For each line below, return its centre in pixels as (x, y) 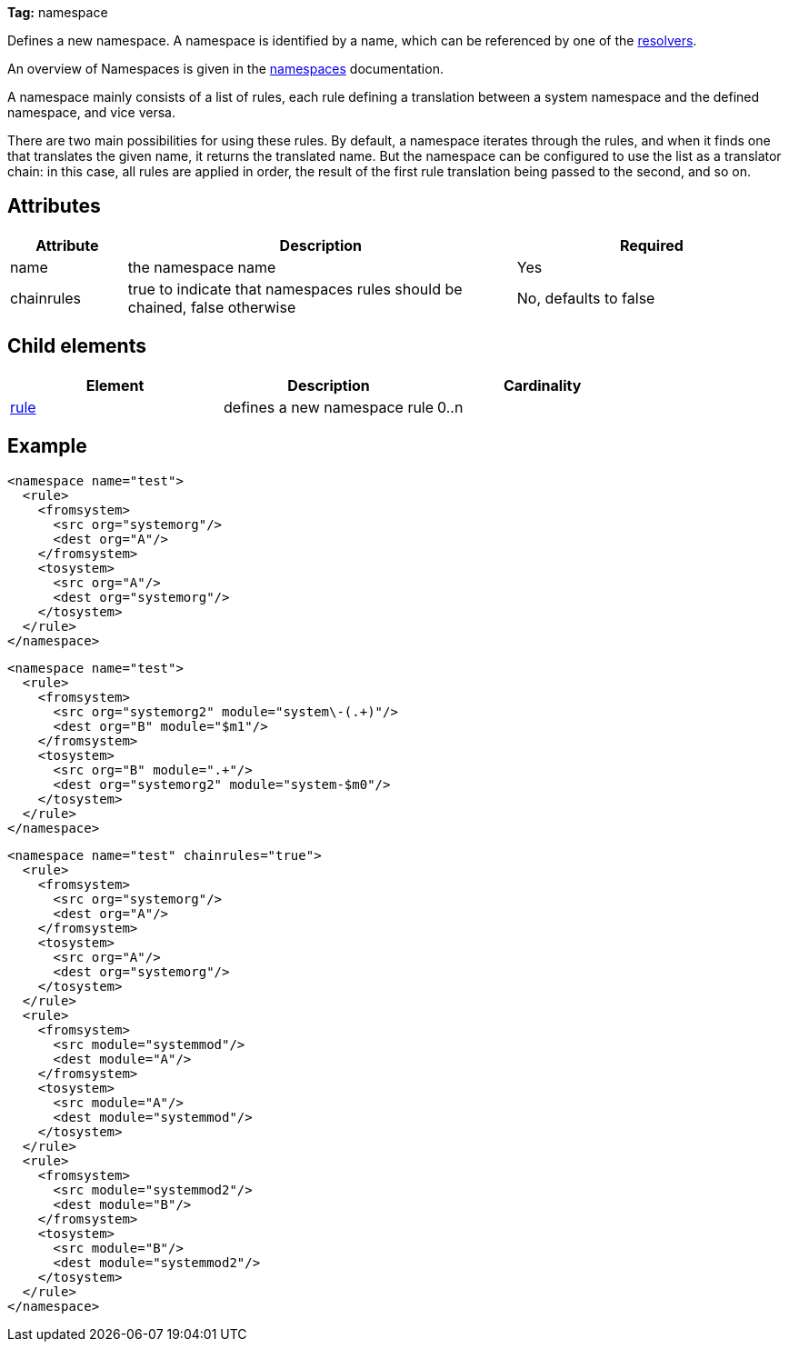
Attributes (54, 206)
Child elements (77, 346)
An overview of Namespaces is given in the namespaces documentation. (225, 69)
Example (47, 446)
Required (651, 245)
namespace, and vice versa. (91, 112)
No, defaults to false (586, 298)
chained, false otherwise (212, 307)
